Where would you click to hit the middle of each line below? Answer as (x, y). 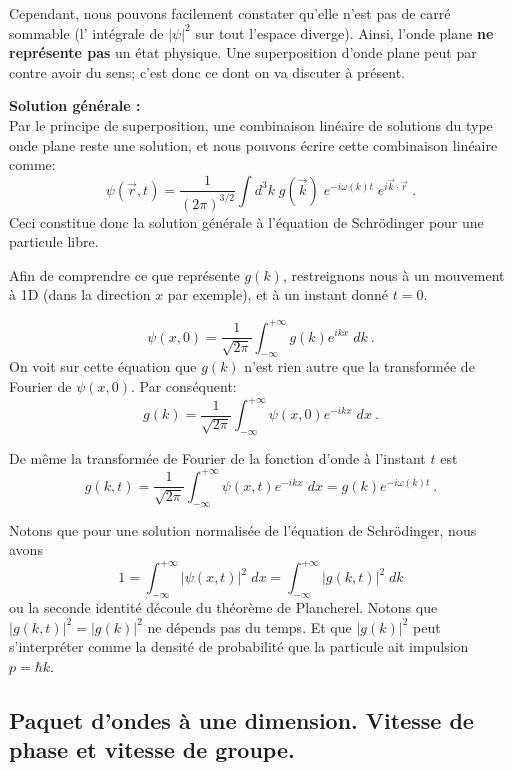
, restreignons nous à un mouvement (393, 274)
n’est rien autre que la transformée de (359, 366)
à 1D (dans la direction (80, 294)
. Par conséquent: (184, 385)
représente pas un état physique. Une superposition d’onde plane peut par (243, 52)
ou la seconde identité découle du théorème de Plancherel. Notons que (223, 607)
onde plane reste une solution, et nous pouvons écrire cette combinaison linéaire (253, 144)
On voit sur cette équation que (103, 366)
